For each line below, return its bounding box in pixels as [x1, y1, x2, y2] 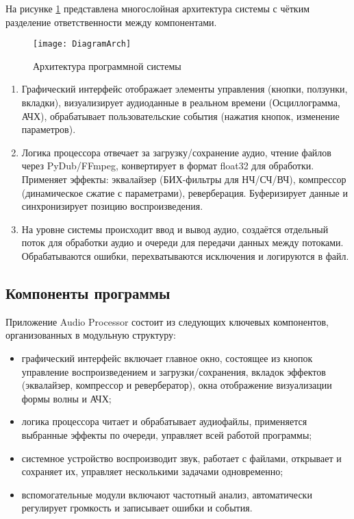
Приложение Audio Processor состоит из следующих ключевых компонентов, [5, 314, 329, 328]
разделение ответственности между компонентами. [5, 14, 217, 29]
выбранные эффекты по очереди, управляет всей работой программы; [21, 427, 312, 442]
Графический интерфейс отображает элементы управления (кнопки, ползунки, [21, 82, 348, 96]
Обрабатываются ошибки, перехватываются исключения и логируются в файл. [21, 248, 349, 263]
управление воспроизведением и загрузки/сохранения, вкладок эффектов [21, 364, 326, 378]
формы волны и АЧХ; [21, 391, 112, 405]
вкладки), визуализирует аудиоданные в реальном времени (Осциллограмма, [21, 95, 340, 110]
